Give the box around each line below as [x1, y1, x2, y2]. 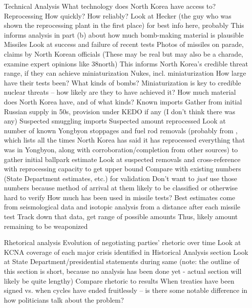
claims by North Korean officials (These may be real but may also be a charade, [4, 48, 244, 59]
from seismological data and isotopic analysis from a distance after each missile [4, 202, 241, 212]
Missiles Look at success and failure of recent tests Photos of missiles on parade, [4, 39, 244, 49]
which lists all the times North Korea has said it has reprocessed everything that [4, 135, 245, 145]
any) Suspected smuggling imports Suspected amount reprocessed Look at [4, 116, 226, 126]
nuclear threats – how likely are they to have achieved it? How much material [4, 87, 236, 97]
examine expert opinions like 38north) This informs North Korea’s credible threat [4, 58, 248, 68]
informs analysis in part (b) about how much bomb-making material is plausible [4, 29, 244, 40]
